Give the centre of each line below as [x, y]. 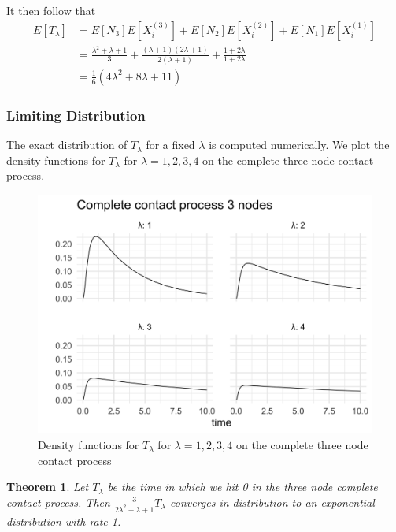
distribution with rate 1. [64, 521]
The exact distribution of [67, 145]
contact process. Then [58, 502]
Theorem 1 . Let [48, 487]
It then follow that [51, 10]
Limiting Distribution [76, 115]
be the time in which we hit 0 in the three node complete [242, 487]
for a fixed [170, 145]
